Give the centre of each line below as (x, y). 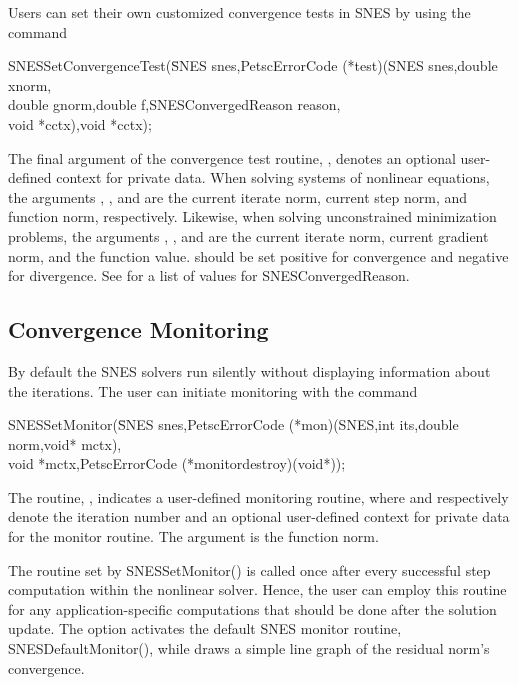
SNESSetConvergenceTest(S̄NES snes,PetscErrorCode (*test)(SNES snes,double (253, 65)
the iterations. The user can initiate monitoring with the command (213, 390)
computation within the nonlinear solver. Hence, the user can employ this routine (257, 589)
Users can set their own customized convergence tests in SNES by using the (239, 12)
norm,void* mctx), (65, 443)
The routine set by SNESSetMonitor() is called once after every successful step (249, 569)
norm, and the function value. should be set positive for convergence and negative (258, 255)
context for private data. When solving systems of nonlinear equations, (273, 177)
